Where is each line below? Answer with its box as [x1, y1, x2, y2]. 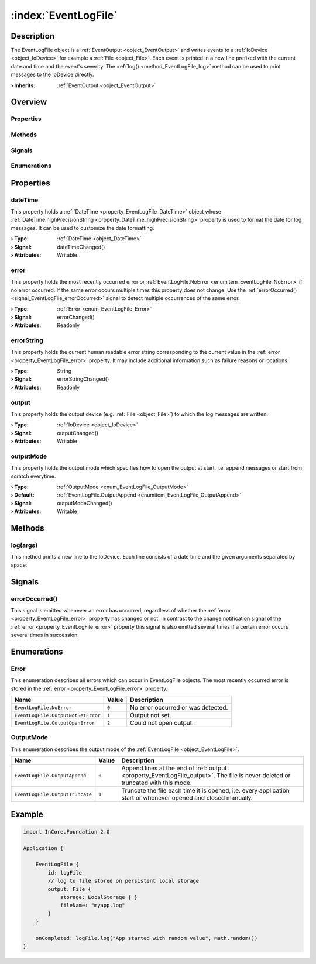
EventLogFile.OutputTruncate [14, 791, 92, 797]
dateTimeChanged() [57, 243, 105, 250]
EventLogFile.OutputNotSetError [14, 712, 101, 718]
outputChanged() [57, 429, 99, 436]
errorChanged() [57, 314, 95, 321]
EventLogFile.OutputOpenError [14, 719, 95, 726]
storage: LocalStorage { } [60, 894, 138, 900]
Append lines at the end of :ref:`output [121, 764, 227, 772]
